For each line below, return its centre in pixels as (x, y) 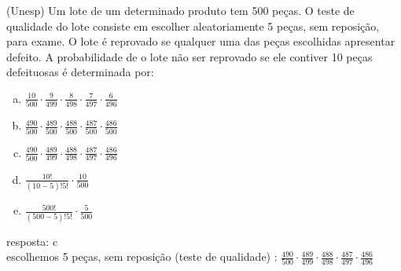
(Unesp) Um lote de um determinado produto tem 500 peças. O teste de (180, 10)
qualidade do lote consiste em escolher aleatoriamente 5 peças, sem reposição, (193, 26)
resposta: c (32, 241)
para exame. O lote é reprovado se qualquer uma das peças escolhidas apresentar (201, 41)
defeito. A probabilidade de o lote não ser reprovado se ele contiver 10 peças (189, 56)
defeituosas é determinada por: (80, 72)
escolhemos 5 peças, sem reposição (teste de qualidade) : (142, 256)
